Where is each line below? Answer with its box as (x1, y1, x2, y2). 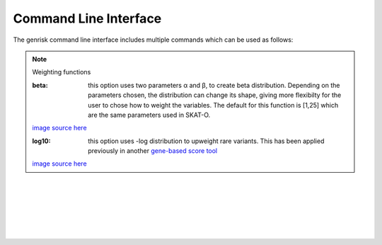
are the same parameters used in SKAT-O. (88, 110, 211, 119)
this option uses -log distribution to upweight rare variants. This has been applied (88, 137, 325, 145)
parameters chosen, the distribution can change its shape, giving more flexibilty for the (88, 91, 342, 99)
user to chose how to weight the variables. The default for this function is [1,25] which (88, 101, 339, 109)
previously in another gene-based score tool (88, 147, 218, 155)
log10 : (32, 137, 51, 145)
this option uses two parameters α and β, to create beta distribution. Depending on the (88, 81, 340, 89)
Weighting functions (32, 68, 91, 76)
